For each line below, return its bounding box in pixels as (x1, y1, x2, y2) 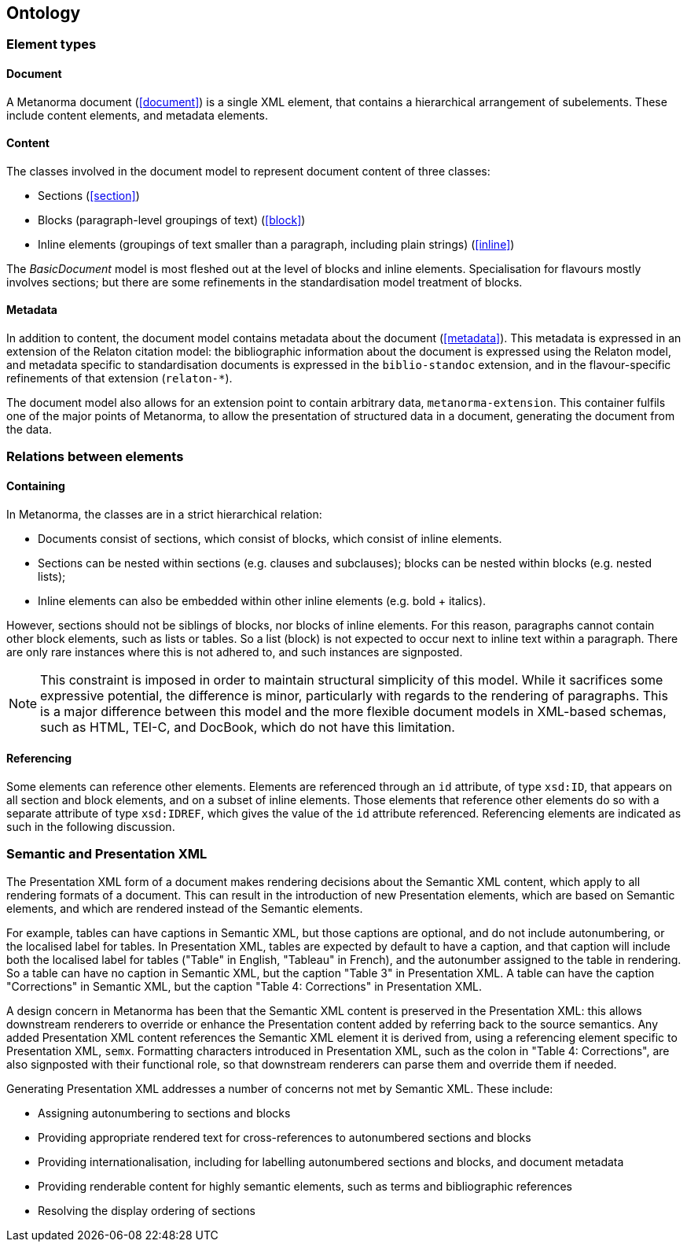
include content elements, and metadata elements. (6, 108, 269, 122)
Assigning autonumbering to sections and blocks (38, 1106, 291, 1120)
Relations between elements (6, 449, 184, 465)
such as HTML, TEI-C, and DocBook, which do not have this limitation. (40, 718, 455, 735)
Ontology (6, 3, 81, 23)
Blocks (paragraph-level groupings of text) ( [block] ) (38, 212, 306, 227)
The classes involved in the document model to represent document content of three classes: (6, 164, 490, 178)
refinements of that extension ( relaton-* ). (6, 371, 233, 386)
